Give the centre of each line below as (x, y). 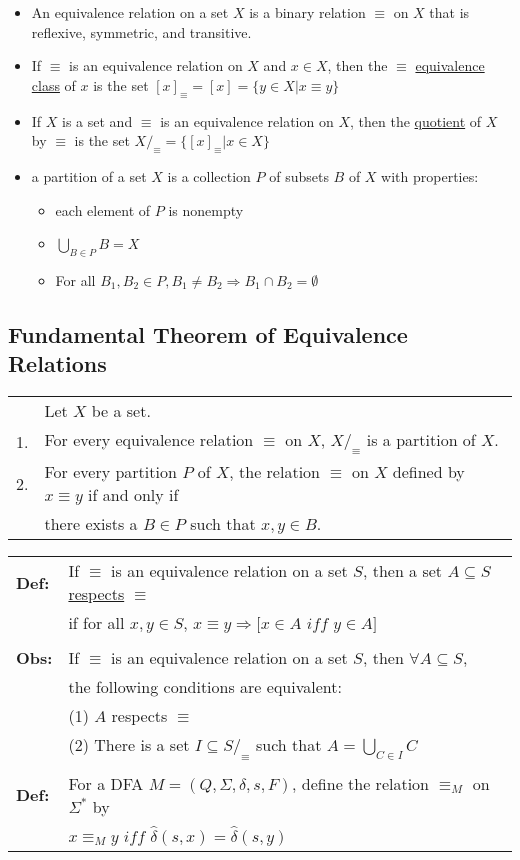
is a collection (209, 175)
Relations (57, 363)
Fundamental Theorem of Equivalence (208, 333)
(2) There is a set (129, 745)
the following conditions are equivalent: (205, 687)
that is (449, 12)
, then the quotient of (416, 120)
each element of (103, 209)
